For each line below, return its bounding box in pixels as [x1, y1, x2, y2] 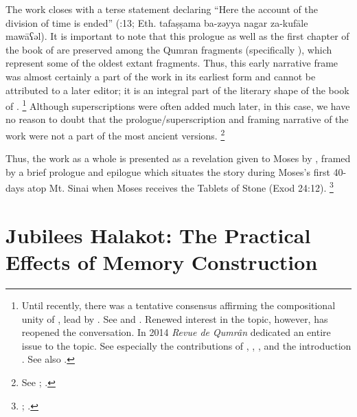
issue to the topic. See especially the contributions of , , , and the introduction [21, 338, 352, 352]
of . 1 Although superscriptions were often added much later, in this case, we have [5, 97, 350, 113]
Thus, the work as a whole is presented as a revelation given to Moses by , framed [5, 151, 351, 166]
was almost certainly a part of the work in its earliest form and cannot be [5, 69, 316, 83]
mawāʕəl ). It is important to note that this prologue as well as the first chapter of [5, 29, 349, 43]
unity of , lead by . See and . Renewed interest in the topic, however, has [21, 311, 328, 326]
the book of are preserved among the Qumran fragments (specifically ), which [5, 42, 332, 56]
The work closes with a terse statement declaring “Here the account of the [5, 2, 318, 16]
